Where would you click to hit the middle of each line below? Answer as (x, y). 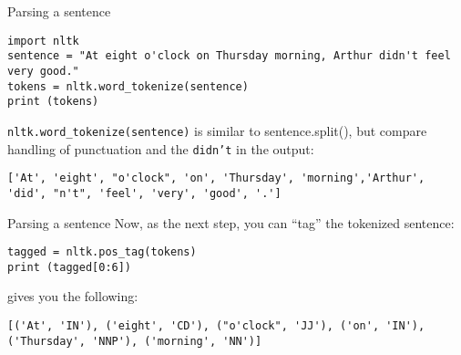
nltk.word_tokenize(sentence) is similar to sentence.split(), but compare (217, 130)
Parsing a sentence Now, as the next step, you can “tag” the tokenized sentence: (231, 222)
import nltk (43, 41)
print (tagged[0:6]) (70, 267)
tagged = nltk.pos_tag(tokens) (102, 252)
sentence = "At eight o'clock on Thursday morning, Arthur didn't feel (229, 56)
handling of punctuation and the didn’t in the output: (161, 148)
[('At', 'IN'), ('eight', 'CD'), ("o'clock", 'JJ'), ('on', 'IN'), (216, 326)
